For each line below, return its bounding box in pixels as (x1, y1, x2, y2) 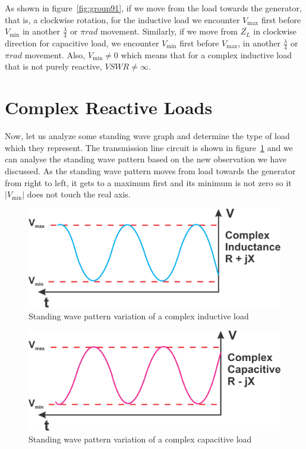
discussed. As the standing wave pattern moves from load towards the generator (5, 164, 296, 177)
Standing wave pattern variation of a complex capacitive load (29, 432, 252, 445)
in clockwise (253, 25, 297, 37)
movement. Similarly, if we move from (100, 25, 238, 37)
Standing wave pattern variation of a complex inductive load (29, 309, 249, 322)
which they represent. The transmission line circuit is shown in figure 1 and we (5, 141, 293, 153)
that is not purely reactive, (5, 60, 102, 73)
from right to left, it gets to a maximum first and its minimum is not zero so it (5, 176, 292, 189)
